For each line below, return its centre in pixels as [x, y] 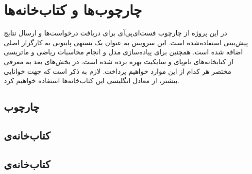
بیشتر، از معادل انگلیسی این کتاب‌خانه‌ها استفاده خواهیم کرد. [92, 80]
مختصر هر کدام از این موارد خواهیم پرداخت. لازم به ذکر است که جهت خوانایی [118, 71]
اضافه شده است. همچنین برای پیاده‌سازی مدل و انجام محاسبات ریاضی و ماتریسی [124, 52]
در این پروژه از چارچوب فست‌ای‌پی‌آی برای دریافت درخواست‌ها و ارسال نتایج [116, 33]
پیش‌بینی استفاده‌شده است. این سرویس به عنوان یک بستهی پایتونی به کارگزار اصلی [126, 42]
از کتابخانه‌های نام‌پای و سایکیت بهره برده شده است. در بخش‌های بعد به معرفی [119, 61]
